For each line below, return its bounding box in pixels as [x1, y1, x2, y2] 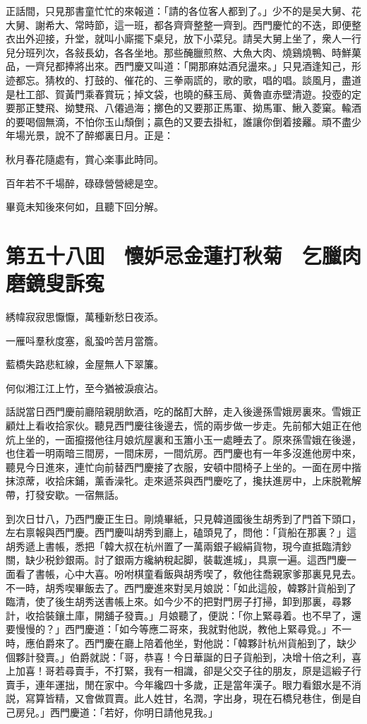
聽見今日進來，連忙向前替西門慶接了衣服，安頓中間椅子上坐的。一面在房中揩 [6, 459, 361, 474]
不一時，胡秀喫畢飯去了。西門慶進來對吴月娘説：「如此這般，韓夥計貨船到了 [6, 580, 356, 595]
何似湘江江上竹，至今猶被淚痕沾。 [6, 380, 164, 395]
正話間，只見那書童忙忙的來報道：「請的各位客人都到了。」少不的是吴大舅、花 [6, 4, 361, 18]
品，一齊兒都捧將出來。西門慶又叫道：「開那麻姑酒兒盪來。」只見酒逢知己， [6, 59, 351, 73]
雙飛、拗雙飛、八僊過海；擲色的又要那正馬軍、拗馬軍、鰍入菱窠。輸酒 [35, 100, 361, 115]
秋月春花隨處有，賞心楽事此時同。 [6, 151, 164, 166]
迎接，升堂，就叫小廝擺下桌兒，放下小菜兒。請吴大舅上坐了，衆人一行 [35, 31, 361, 46]
